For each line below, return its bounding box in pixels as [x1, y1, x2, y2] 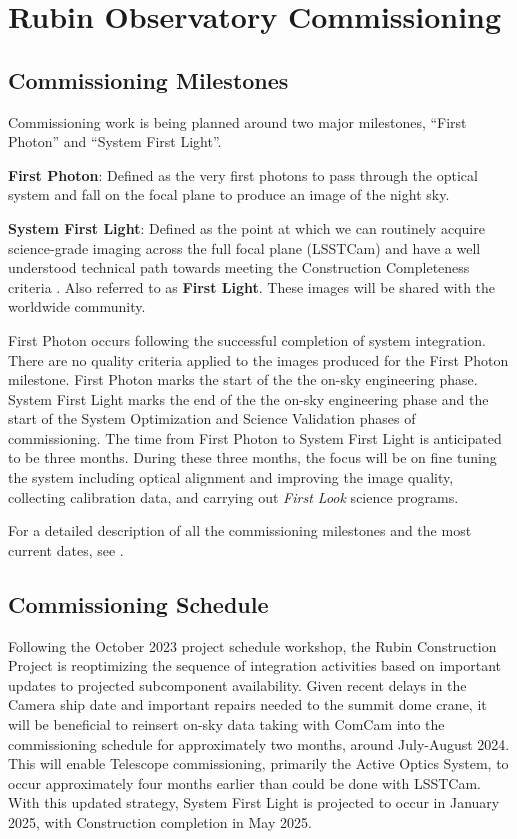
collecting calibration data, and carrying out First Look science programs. [8, 486, 459, 507]
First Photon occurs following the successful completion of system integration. [8, 329, 486, 350]
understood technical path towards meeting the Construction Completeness [8, 257, 470, 278]
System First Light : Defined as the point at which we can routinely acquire [8, 217, 485, 238]
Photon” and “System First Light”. [8, 131, 222, 152]
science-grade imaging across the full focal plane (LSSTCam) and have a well [8, 237, 481, 258]
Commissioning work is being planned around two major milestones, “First [8, 111, 467, 132]
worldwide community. [8, 296, 146, 317]
